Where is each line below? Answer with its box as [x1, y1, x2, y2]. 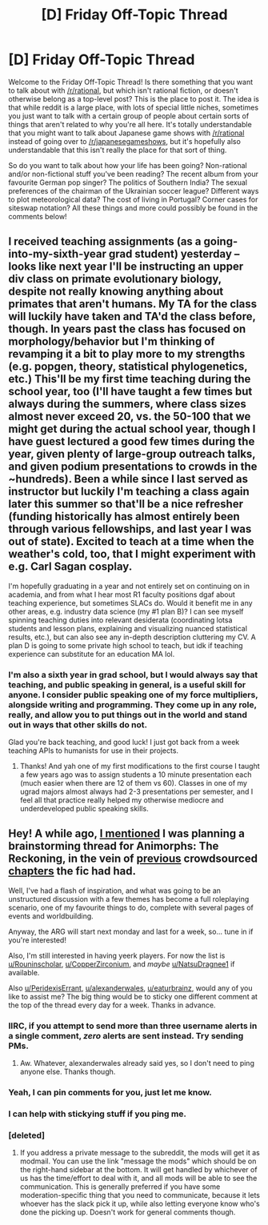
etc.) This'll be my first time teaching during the [8, 372, 251, 386]
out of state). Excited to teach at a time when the [8, 534, 254, 549]
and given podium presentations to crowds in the [8, 460, 258, 474]
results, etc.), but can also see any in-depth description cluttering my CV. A [8, 632, 256, 642]
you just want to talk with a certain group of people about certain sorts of [8, 110, 250, 121]
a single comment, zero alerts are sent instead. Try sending [8, 1030, 244, 1041]
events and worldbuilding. [8, 911, 94, 921]
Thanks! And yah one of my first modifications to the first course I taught [19, 762, 260, 771]
